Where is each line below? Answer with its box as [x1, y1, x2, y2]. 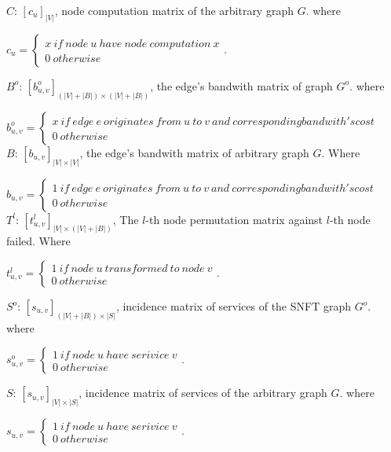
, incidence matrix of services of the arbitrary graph [79, 384, 327, 401]
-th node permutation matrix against [145, 211, 323, 227]
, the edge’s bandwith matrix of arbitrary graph [79, 144, 309, 160]
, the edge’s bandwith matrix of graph [150, 77, 333, 94]
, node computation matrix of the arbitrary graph [54, 2, 294, 18]
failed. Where [6, 233, 71, 249]
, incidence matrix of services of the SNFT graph [115, 298, 351, 314]
